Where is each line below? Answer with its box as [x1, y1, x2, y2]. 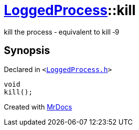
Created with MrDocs [4, 102, 72, 111]
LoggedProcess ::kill [4, 2, 136, 19]
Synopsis [4, 44, 50, 57]
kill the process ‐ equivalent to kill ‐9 [4, 27, 120, 36]
